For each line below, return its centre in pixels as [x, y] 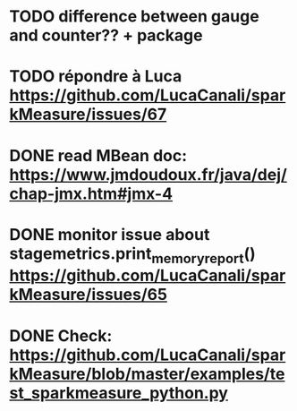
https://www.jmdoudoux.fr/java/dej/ [148, 174]
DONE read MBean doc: [98, 155]
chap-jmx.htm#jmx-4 [91, 193]
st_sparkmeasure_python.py [119, 393]
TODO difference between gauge [134, 17]
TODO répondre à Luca [96, 77]
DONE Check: [61, 335]
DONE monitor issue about [110, 234]
